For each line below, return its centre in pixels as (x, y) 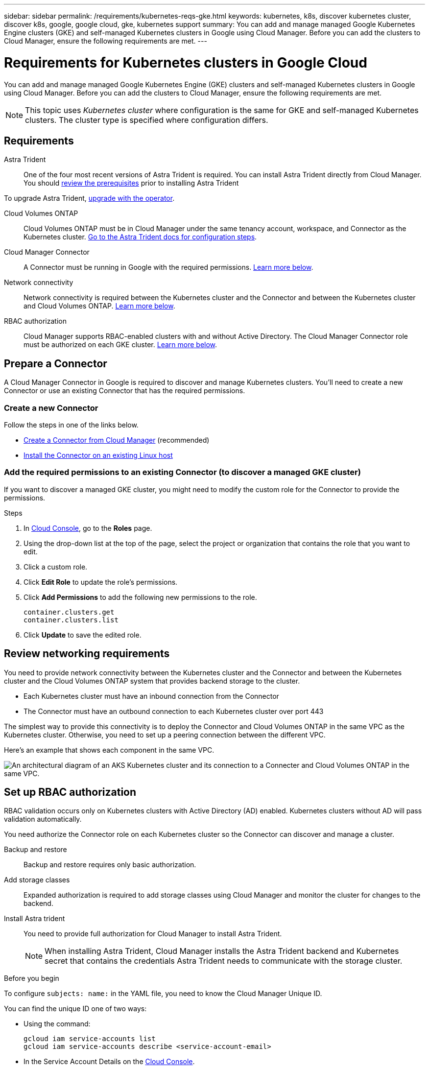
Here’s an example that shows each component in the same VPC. (109, 750)
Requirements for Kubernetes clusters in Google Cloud (186, 62)
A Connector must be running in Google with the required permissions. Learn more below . (168, 267)
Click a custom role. (56, 567)
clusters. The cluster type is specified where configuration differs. (147, 120)
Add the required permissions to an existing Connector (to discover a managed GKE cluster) (182, 472)
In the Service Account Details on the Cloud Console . (109, 1062)
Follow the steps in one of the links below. (71, 425)
